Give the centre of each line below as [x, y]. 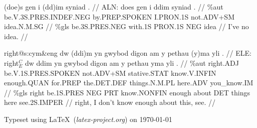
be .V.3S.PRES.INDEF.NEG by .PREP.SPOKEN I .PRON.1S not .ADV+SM [119, 16]
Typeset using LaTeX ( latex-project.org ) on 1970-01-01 [88, 119]
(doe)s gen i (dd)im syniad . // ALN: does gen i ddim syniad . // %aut [114, 7]
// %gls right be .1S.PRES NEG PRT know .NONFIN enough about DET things [127, 92]
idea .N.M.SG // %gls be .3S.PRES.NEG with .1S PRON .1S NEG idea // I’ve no [126, 26]
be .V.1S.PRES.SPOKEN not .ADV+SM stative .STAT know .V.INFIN [110, 73]
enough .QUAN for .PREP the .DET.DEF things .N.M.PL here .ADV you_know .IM [129, 83]
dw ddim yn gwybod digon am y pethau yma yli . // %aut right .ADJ [132, 62]
